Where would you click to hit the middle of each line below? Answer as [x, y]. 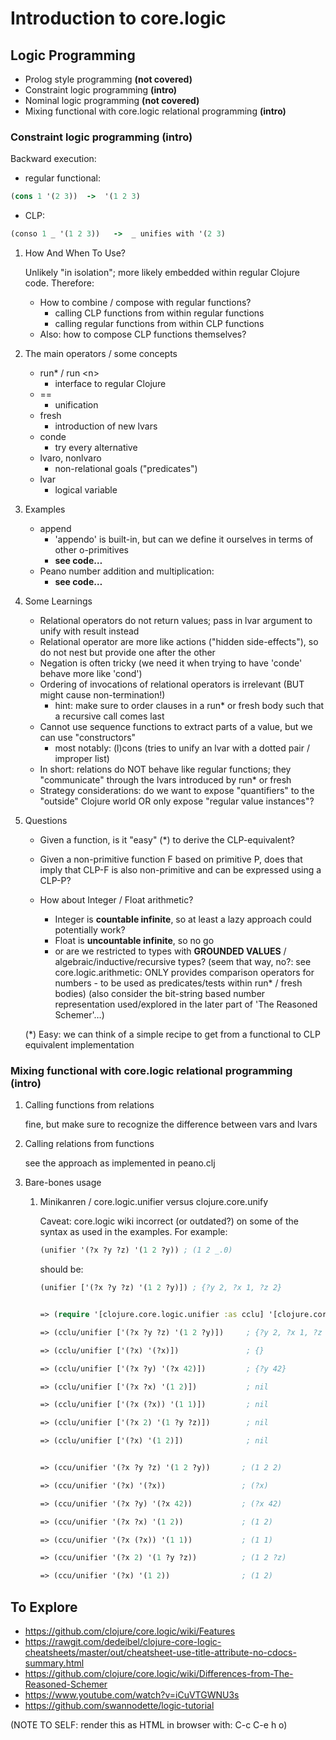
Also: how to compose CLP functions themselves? [143, 334]
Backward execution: [53, 159]
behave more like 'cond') [91, 674]
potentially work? [90, 930]
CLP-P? [55, 881]
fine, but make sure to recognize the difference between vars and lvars [171, 1124]
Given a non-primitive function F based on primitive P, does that [171, 859]
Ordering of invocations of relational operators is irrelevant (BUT [172, 684]
